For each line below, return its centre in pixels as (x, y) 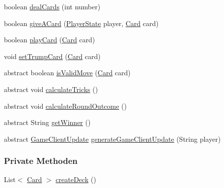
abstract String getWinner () (47, 122)
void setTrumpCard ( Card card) (52, 56)
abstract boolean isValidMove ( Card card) (67, 73)
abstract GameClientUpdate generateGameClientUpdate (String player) (112, 139)
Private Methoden (41, 161)
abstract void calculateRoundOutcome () (66, 106)
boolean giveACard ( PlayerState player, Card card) (81, 23)
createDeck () (76, 179)
